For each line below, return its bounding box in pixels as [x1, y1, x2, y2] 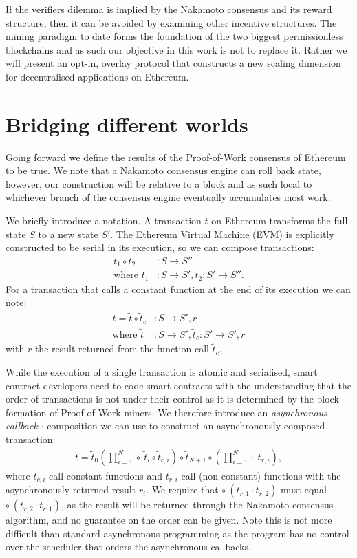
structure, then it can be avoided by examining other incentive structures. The [6, 15, 337, 30]
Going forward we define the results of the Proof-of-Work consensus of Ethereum [6, 149, 346, 164]
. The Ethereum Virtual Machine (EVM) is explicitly [110, 226, 334, 241]
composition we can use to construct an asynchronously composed [47, 418, 325, 433]
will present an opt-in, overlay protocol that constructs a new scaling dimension [6, 56, 341, 70]
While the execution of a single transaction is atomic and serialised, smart [6, 365, 318, 378]
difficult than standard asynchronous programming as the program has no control [6, 526, 349, 540]
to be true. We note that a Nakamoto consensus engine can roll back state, [6, 163, 321, 178]
